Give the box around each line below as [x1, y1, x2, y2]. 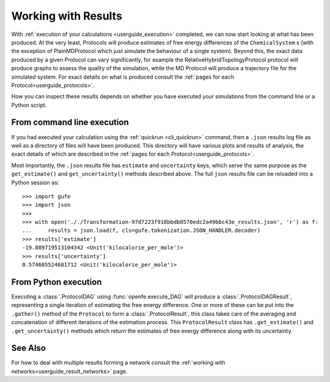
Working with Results [11, 9, 122, 23]
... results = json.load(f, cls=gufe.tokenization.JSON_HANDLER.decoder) [22, 227, 261, 234]
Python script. [11, 101, 47, 109]
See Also [11, 343, 46, 353]
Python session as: [11, 179, 59, 186]
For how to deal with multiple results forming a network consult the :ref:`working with [11, 359, 226, 366]
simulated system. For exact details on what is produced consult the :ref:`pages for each [11, 73, 235, 81]
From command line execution [11, 117, 130, 128]
